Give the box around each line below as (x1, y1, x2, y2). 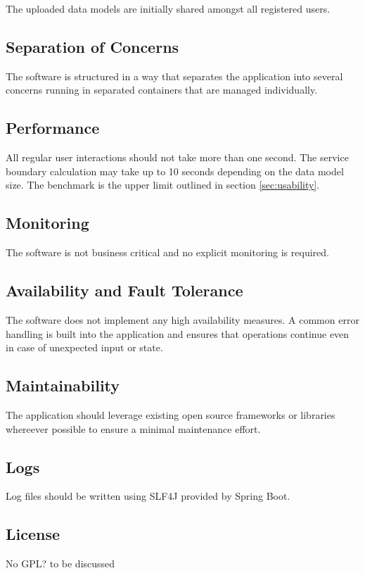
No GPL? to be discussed (6, 556, 115, 571)
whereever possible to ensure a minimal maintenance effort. (6, 421, 261, 436)
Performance (6, 117, 100, 139)
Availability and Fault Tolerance (6, 279, 243, 301)
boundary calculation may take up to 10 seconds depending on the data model (6, 163, 344, 178)
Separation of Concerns (6, 35, 179, 57)
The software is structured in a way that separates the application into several (6, 68, 343, 83)
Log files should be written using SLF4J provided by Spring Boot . (6, 489, 290, 503)
